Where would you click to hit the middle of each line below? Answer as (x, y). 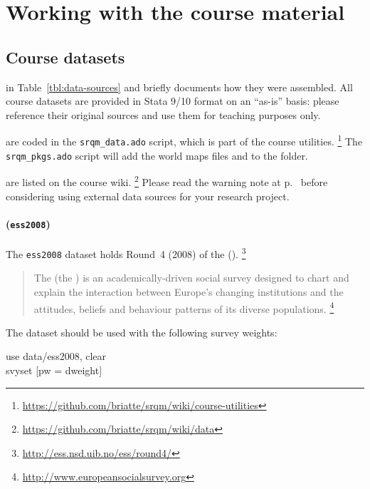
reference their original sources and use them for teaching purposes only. (163, 114)
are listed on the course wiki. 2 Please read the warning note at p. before (167, 181)
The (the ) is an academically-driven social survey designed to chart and (191, 278)
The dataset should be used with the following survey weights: (142, 332)
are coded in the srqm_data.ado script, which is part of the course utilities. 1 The (184, 140)
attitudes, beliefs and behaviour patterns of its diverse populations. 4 (184, 307)
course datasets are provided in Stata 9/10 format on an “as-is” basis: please (173, 101)
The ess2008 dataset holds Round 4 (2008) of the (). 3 (126, 253)
